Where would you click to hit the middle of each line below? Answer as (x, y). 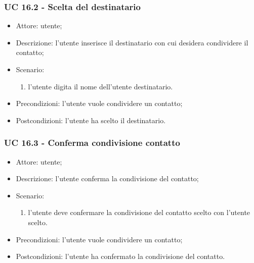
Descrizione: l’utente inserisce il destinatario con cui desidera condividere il (132, 42)
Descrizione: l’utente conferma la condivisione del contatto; (107, 178)
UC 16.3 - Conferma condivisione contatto (92, 143)
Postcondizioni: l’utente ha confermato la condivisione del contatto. (120, 256)
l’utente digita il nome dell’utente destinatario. (100, 86)
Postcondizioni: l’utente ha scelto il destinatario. (91, 120)
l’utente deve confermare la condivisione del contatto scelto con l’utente (139, 212)
